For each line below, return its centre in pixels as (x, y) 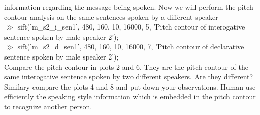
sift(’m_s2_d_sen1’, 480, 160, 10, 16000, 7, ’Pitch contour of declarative (131, 47)
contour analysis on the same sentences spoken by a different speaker (111, 17)
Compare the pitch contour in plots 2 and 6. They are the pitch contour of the (126, 66)
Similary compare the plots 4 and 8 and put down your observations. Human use (130, 86)
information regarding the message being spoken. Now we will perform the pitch (129, 7)
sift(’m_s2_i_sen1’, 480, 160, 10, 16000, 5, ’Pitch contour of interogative (131, 27)
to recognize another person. (48, 106)
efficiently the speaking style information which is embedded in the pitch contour (130, 96)
